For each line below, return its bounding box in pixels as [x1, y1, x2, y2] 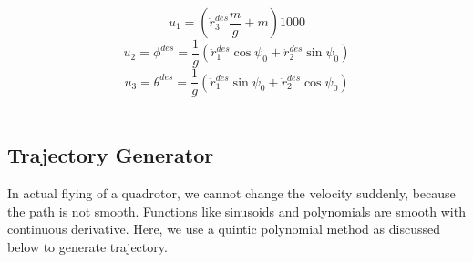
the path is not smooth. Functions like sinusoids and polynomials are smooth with [7, 201, 466, 220]
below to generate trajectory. [7, 237, 168, 256]
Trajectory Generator [7, 141, 214, 169]
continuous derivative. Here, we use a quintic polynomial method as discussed [7, 219, 440, 238]
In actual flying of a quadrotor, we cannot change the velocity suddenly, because [7, 183, 456, 202]
